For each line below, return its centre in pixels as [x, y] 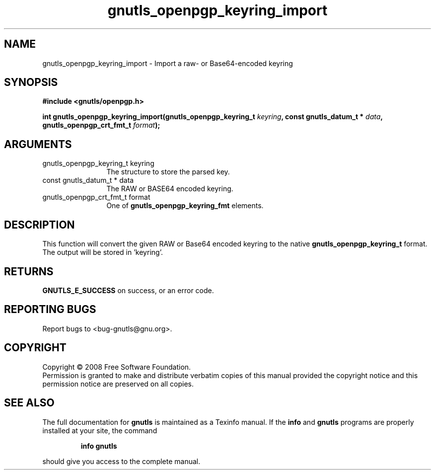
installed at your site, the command [100, 430]
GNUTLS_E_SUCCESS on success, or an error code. [128, 290]
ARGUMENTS [38, 144]
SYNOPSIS [31, 82]
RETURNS [29, 271]
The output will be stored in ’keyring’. [103, 252]
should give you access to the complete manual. [121, 461]
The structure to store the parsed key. [168, 172]
